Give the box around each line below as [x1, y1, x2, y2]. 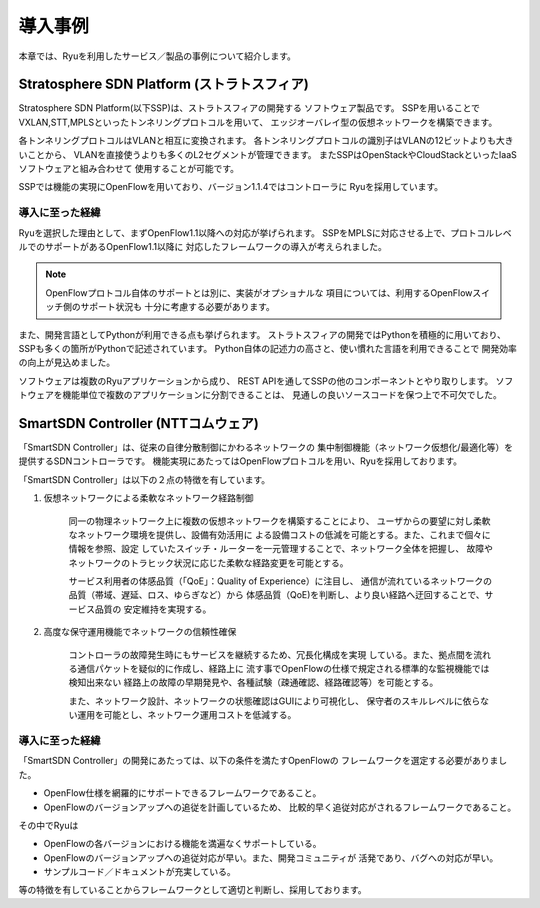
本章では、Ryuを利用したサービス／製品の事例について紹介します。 [18, 50, 297, 62]
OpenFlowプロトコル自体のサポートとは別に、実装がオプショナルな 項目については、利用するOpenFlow [45, 286, 473, 299]
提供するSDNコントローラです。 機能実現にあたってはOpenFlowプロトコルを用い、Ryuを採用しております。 [18, 455, 463, 467]
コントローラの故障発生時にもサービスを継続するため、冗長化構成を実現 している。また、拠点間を [68, 648, 474, 660]
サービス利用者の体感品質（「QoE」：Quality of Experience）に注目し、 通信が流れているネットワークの [68, 575, 493, 587]
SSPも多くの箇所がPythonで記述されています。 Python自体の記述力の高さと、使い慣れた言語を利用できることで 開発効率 [18, 342, 517, 354]
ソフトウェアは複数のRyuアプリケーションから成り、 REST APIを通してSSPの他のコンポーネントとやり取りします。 [18, 375, 494, 387]
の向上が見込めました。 [18, 356, 115, 369]
